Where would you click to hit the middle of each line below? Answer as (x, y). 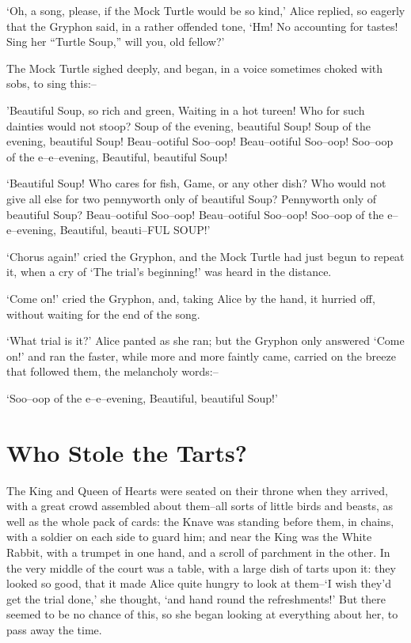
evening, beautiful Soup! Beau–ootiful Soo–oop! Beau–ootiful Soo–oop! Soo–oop (200, 141)
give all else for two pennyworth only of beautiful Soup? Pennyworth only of (192, 198)
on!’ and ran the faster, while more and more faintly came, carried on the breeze (201, 356)
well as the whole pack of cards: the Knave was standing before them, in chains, (200, 521)
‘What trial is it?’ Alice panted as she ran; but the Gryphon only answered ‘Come (205, 340)
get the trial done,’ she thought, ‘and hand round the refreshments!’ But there (196, 598)
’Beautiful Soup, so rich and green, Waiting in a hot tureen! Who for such (186, 110)
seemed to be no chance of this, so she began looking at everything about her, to (202, 614)
